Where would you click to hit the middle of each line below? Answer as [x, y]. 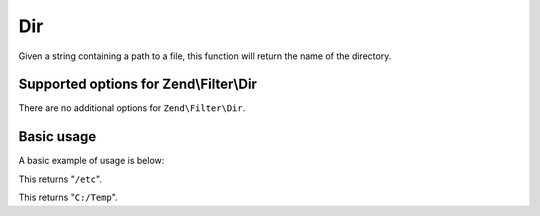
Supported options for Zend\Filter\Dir [137, 84]
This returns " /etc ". [60, 179]
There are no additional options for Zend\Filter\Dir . [132, 108]
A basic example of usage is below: [91, 161]
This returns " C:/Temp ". [68, 197]
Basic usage [57, 136]
